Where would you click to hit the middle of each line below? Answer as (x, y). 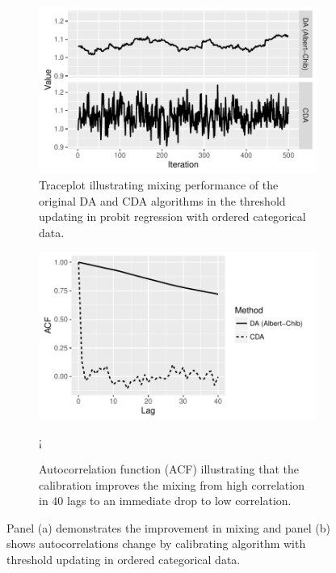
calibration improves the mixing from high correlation (172, 484)
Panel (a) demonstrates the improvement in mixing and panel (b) (168, 527)
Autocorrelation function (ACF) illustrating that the (169, 468)
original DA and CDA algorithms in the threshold (162, 200)
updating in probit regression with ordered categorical (172, 216)
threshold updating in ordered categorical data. (124, 559)
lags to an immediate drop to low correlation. (179, 501)
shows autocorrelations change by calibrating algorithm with (156, 543)
